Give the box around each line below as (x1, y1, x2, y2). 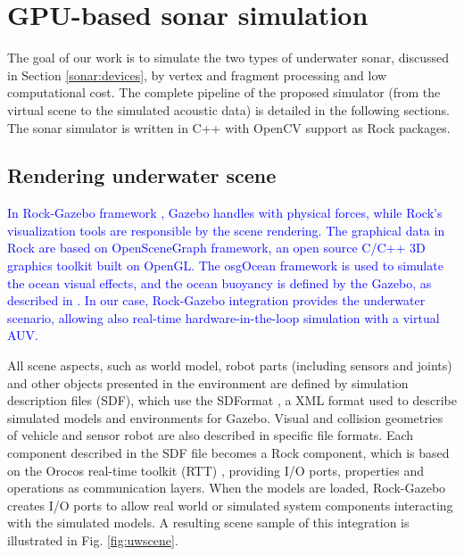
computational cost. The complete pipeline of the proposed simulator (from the (7, 83, 441, 102)
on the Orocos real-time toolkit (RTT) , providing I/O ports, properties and (7, 461, 424, 479)
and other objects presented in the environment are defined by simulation (7, 373, 409, 392)
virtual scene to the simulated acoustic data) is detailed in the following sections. (7, 100, 450, 119)
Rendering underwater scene (7, 162, 277, 189)
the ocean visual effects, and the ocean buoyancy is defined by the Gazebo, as (7, 273, 432, 292)
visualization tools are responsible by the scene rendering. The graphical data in (7, 220, 445, 239)
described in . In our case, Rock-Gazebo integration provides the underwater (7, 291, 426, 310)
